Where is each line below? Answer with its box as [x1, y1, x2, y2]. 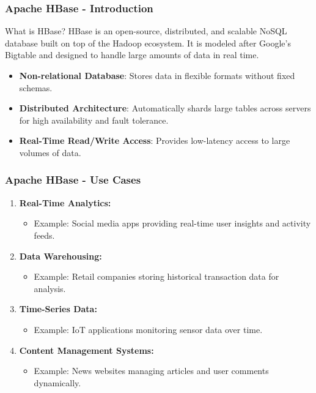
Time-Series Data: [19, 302, 97, 315]
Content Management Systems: [19, 343, 154, 356]
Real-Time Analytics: [19, 196, 111, 209]
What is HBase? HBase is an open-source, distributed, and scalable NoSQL [5, 24, 287, 37]
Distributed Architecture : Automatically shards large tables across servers [19, 102, 311, 114]
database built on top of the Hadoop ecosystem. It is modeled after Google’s [5, 36, 291, 49]
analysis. [34, 282, 66, 294]
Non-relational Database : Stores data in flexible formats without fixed [19, 69, 295, 81]
